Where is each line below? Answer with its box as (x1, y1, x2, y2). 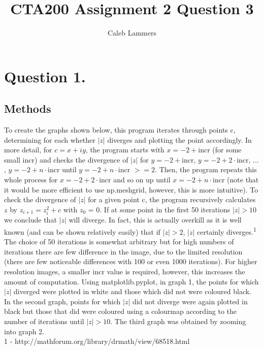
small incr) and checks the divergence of (4, 154, 128, 165)
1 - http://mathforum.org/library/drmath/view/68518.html (4, 336, 190, 346)
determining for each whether (4, 134, 95, 145)
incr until (48, 164, 77, 175)
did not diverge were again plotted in (132, 296, 248, 306)
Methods (4, 101, 51, 116)
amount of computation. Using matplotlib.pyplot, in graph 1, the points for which (4, 276, 259, 287)
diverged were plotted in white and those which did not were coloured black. (13, 286, 252, 297)
